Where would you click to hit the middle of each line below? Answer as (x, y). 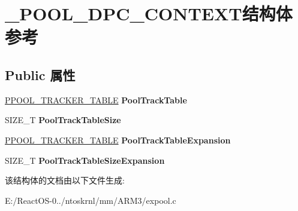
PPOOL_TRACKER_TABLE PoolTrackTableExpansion (118, 140)
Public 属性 (40, 74)
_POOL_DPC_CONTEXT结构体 (149, 13)
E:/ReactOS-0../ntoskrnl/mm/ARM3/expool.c (91, 200)
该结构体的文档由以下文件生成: (65, 180)
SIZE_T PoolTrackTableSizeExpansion (85, 160)
